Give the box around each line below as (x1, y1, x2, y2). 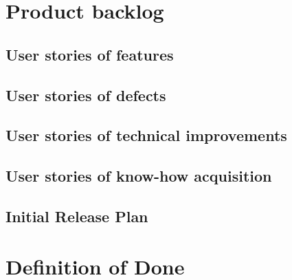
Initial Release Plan (5, 205, 148, 226)
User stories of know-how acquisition (5, 165, 272, 186)
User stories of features (5, 43, 174, 65)
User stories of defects (5, 84, 166, 105)
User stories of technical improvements (5, 125, 287, 146)
